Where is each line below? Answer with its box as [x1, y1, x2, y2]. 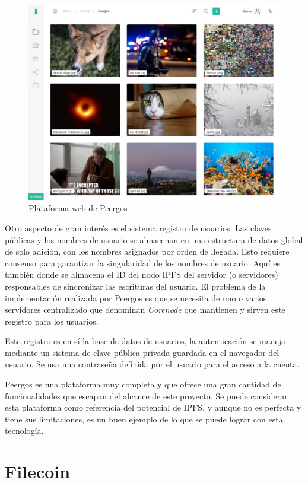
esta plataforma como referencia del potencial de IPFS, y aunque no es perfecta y [5, 401, 301, 414]
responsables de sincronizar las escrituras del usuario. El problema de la [5, 279, 266, 292]
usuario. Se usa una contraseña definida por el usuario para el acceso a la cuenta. [5, 358, 300, 370]
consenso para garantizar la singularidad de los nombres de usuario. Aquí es [5, 256, 280, 269]
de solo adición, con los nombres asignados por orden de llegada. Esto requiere [5, 245, 290, 258]
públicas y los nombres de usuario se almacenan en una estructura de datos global [5, 233, 303, 246]
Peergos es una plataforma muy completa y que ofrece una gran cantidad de [5, 378, 281, 390]
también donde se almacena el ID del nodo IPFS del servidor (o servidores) [5, 268, 278, 281]
